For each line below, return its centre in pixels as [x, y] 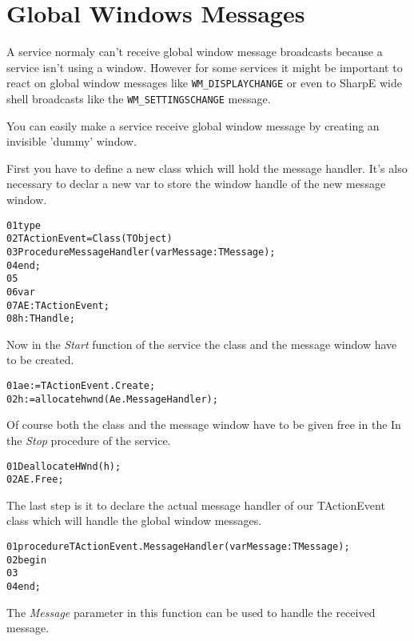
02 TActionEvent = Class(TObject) [90, 239]
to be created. [40, 360]
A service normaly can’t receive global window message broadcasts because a [195, 52]
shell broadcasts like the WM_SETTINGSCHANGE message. [139, 98]
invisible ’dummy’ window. [72, 141]
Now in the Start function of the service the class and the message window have [202, 344]
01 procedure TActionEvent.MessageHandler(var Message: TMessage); [178, 547]
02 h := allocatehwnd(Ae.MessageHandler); [112, 399]
